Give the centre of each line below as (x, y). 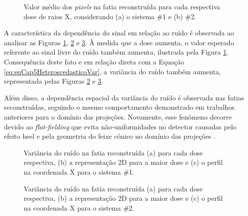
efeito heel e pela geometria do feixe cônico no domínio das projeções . (110, 136)
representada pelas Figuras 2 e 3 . (54, 81)
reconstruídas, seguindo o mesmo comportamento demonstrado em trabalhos (119, 107)
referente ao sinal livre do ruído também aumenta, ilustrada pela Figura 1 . (116, 52)
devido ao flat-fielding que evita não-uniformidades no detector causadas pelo (120, 126)
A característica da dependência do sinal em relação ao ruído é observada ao (119, 33)
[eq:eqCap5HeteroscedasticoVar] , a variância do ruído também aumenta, (112, 71)
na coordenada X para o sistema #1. (79, 171)
